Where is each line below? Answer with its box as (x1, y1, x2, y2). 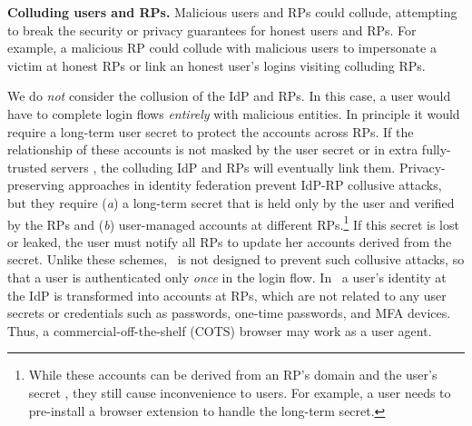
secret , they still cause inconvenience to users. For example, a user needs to (28, 382, 451, 401)
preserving (7, 175, 64, 194)
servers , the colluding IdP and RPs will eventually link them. (51, 157, 396, 176)
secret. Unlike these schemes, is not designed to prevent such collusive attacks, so (7, 250, 465, 269)
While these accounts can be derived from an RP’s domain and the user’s (28, 365, 438, 384)
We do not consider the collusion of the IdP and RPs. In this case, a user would (7, 86, 451, 105)
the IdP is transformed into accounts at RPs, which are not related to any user (7, 285, 447, 304)
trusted (7, 157, 47, 176)
